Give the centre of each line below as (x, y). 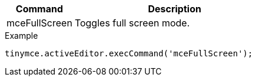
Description (174, 9)
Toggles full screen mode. (132, 23)
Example (21, 36)
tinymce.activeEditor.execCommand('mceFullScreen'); (129, 53)
